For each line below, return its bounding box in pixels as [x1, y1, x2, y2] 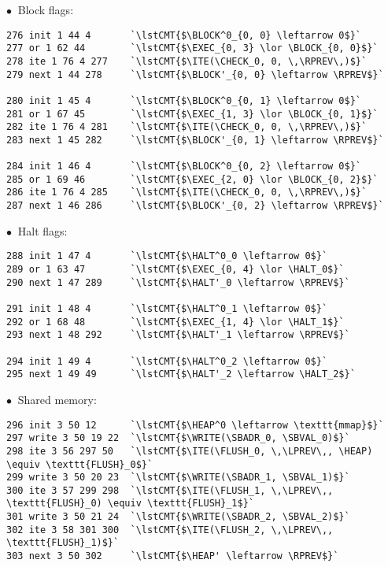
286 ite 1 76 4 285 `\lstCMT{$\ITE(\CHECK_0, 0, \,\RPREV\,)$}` [6, 187, 368, 198]
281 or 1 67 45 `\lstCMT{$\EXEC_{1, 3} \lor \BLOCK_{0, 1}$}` [6, 108, 379, 120]
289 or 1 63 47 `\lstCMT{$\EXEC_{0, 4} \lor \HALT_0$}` [6, 264, 345, 276]
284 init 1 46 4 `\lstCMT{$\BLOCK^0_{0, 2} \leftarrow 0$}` [6, 161, 362, 172]
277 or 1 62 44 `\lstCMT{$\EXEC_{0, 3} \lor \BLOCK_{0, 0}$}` [6, 43, 379, 54]
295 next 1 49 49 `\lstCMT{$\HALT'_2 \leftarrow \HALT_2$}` [6, 369, 356, 380]
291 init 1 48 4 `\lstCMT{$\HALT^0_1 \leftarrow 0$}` [6, 303, 328, 314]
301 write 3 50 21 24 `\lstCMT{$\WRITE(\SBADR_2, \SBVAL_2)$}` [6, 511, 350, 523]
